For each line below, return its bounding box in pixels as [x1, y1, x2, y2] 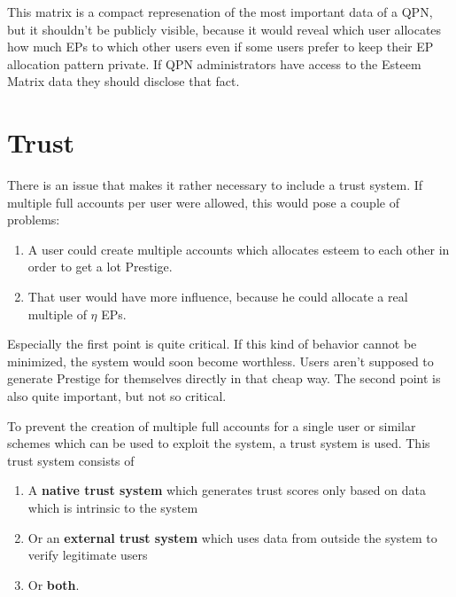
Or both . [27, 575, 80, 593]
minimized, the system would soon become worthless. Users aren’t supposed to [7, 351, 434, 370]
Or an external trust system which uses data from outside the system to [27, 528, 437, 546]
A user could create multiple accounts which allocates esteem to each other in [27, 240, 450, 258]
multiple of [27, 304, 87, 323]
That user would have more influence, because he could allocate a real [27, 287, 408, 306]
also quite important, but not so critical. [7, 387, 227, 405]
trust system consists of [7, 451, 135, 469]
